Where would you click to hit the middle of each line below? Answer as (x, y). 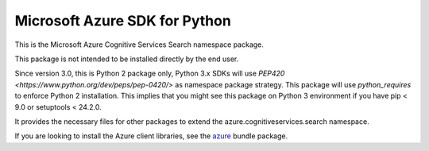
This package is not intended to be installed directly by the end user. (127, 59)
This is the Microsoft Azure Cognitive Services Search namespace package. (139, 45)
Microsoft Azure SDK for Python (123, 21)
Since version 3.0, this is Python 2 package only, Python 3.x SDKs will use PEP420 (150, 74)
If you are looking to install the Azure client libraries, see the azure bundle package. (151, 136)
